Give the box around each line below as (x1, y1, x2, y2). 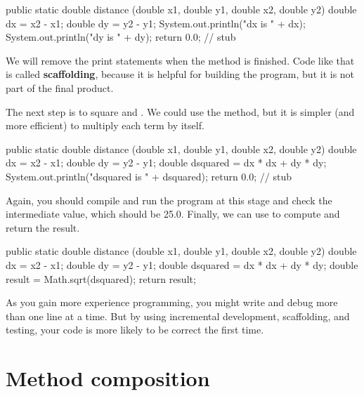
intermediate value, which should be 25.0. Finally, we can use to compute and (6, 206, 340, 221)
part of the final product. (6, 80, 114, 95)
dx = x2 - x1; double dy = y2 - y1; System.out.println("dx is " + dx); (6, 15, 306, 30)
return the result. (6, 220, 80, 235)
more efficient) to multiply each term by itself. (6, 118, 204, 133)
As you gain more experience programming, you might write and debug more (6, 295, 338, 310)
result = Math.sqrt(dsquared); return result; (6, 271, 196, 286)
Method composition (6, 364, 210, 392)
